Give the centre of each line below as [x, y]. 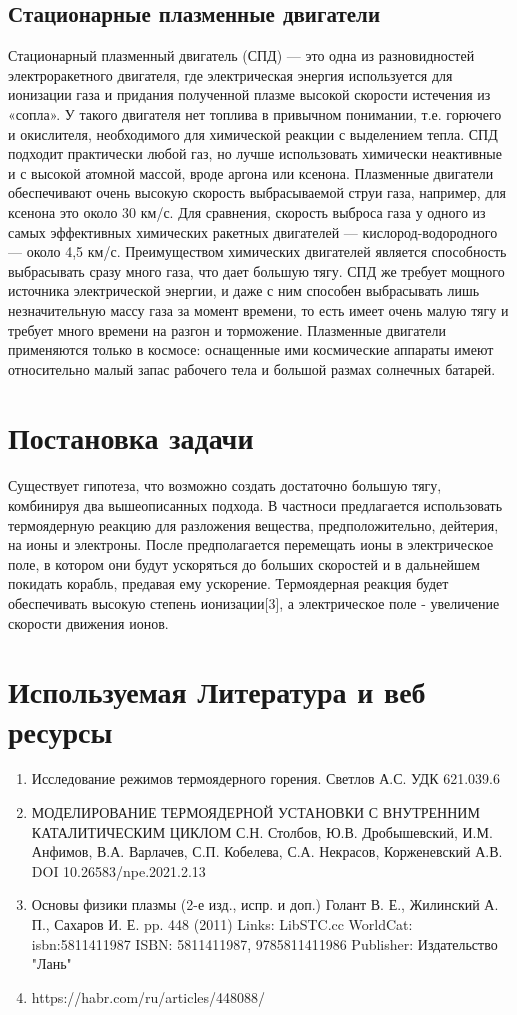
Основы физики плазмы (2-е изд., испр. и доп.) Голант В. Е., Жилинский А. [265, 904]
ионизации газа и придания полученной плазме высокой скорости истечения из [249, 94]
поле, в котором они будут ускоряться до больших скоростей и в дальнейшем [244, 563]
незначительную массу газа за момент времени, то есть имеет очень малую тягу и [258, 309]
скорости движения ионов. [88, 622]
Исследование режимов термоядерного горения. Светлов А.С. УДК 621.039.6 [265, 778]
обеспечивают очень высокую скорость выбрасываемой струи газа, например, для [257, 192]
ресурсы [60, 730]
